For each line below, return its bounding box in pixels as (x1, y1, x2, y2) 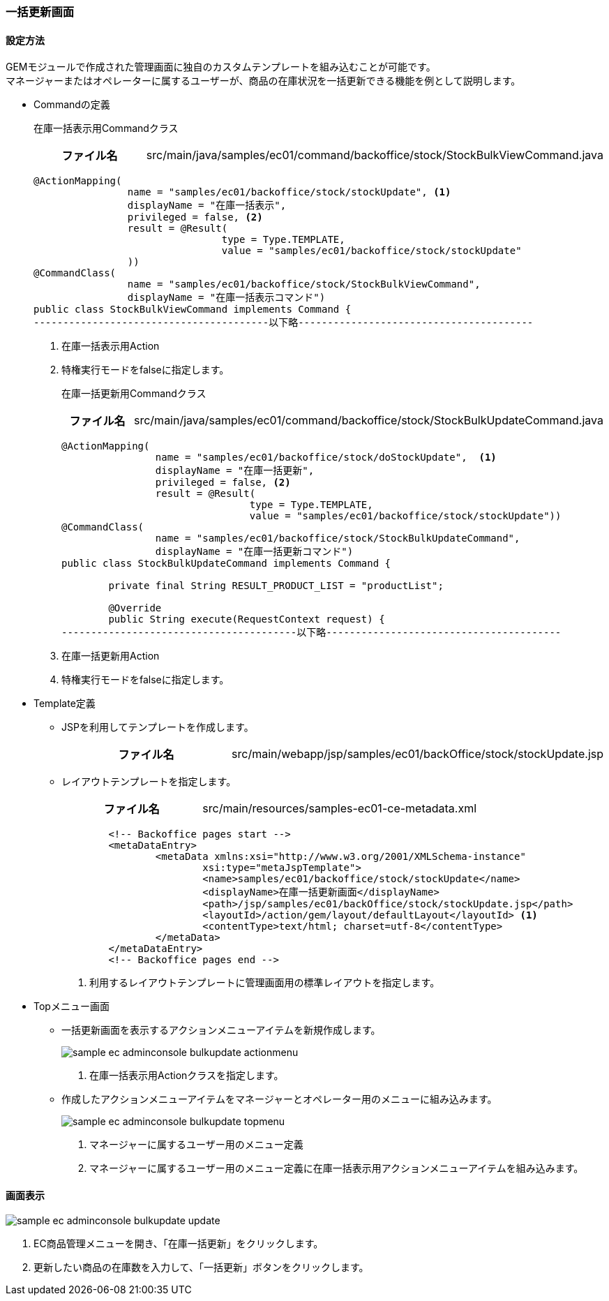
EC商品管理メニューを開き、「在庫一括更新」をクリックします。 (33, 1237, 324, 1250)
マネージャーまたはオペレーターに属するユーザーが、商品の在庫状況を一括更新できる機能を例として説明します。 (6, 75, 521, 87)
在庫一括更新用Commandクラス (61, 387, 206, 400)
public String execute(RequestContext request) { (108, 614, 385, 625)
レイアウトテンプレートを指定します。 (61, 775, 236, 788)
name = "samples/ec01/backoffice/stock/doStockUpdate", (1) (155, 452, 497, 463)
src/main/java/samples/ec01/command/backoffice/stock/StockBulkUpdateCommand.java (134, 413, 603, 428)
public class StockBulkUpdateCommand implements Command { (61, 558, 391, 570)
